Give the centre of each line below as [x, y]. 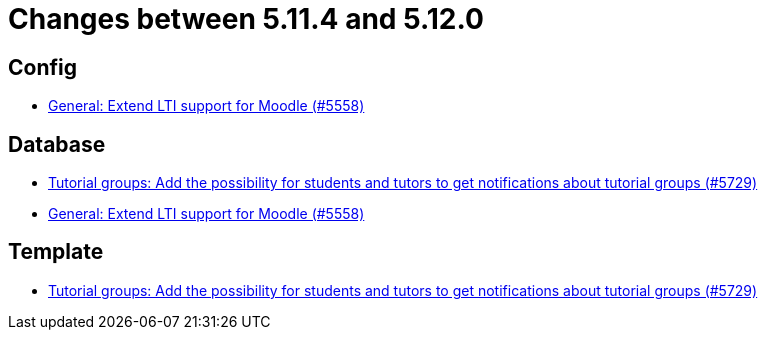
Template [56, 252]
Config [42, 67]
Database [57, 144]
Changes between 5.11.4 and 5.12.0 [246, 19]
